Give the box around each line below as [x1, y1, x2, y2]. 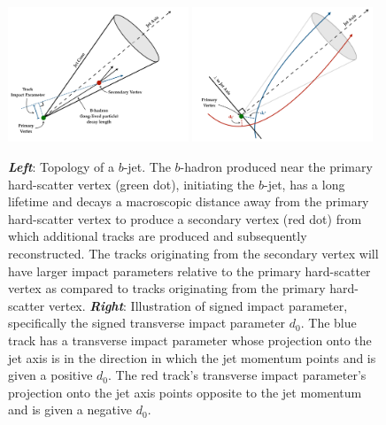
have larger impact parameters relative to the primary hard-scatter [8, 261, 371, 280]
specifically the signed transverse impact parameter [8, 313, 286, 332]
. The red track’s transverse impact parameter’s [107, 366, 367, 384]
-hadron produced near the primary [180, 158, 373, 176]
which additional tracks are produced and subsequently [8, 227, 307, 245]
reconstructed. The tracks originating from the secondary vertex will [8, 244, 379, 262]
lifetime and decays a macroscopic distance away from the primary [8, 192, 369, 211]
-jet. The [123, 158, 171, 176]
